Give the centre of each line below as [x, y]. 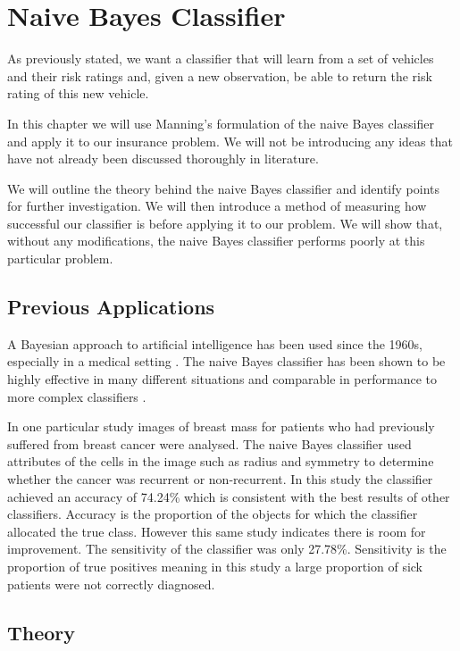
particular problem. [60, 259]
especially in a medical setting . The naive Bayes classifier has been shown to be [226, 361]
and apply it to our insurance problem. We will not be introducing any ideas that [230, 141]
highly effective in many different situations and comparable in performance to [222, 379]
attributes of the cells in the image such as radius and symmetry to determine [221, 461]
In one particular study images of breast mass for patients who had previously [221, 426]
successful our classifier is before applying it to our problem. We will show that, [225, 223]
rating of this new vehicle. [78, 93]
